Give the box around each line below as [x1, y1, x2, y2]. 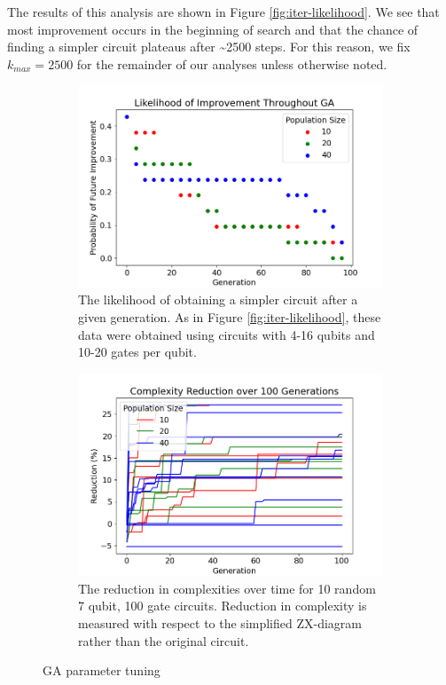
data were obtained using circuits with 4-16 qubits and [78, 325, 375, 343]
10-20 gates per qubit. [78, 342, 197, 361]
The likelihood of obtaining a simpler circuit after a [78, 290, 358, 309]
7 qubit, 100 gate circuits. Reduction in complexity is [78, 596, 367, 615]
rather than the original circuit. [78, 631, 249, 650]
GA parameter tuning [43, 661, 160, 680]
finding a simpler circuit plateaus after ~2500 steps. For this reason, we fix [7, 37, 411, 56]
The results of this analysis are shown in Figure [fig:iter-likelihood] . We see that [7, 3, 440, 20]
